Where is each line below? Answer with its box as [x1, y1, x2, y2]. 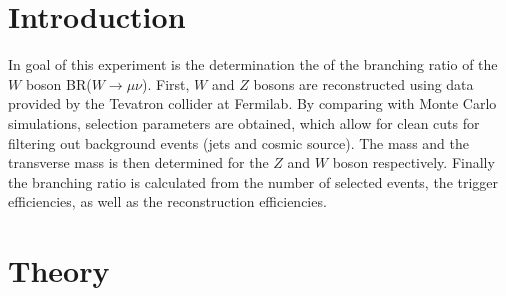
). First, [142, 73, 190, 94]
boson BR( [25, 73, 92, 94]
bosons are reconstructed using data [253, 73, 474, 94]
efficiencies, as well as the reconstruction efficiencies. [8, 191, 327, 212]
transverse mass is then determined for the [8, 152, 269, 173]
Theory [8, 250, 110, 291]
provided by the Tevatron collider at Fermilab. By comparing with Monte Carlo [8, 93, 497, 114]
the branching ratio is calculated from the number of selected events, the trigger [8, 171, 499, 192]
